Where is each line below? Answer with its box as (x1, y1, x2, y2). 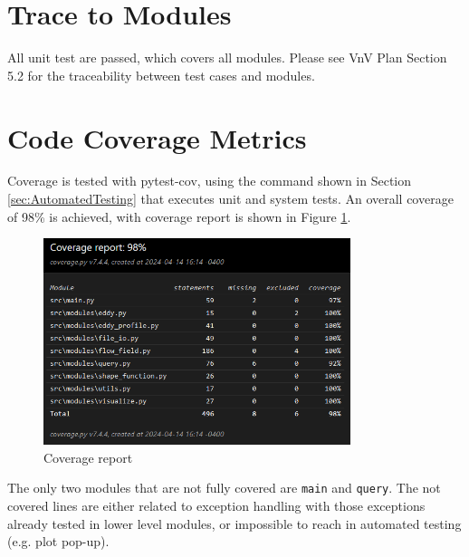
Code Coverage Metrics (7, 119, 307, 156)
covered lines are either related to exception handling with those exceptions (7, 496, 426, 515)
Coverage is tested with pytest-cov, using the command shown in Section (7, 171, 412, 190)
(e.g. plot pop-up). (7, 532, 110, 551)
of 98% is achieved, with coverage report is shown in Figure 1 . (7, 206, 351, 226)
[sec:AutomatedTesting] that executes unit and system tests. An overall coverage (7, 189, 454, 208)
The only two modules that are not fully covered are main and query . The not (7, 478, 441, 497)
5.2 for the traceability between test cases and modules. (7, 65, 315, 84)
